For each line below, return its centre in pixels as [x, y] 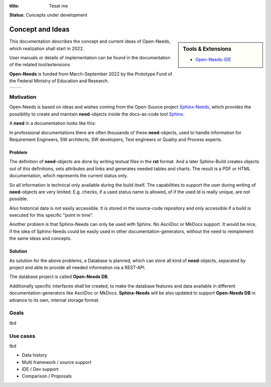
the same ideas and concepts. [40, 238]
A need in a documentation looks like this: [53, 123]
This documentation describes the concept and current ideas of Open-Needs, [90, 41]
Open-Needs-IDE [213, 59]
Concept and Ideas [39, 29]
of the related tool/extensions [40, 65]
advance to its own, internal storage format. [54, 300]
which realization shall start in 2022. [47, 48]
